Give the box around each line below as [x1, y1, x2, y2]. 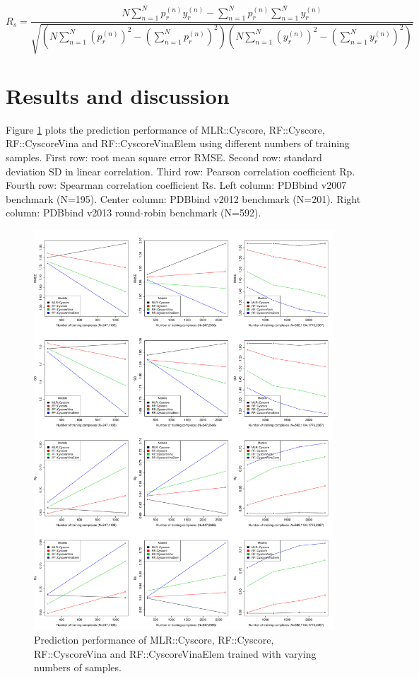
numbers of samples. [34, 660, 122, 675]
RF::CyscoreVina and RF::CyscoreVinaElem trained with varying [34, 646, 317, 661]
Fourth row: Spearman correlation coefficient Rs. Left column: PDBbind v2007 [6, 178, 347, 192]
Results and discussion [6, 81, 230, 110]
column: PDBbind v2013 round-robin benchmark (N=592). [6, 205, 261, 220]
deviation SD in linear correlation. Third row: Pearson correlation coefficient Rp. [6, 163, 355, 178]
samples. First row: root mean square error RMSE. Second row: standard [6, 150, 322, 165]
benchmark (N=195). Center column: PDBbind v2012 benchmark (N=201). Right [6, 191, 361, 206]
